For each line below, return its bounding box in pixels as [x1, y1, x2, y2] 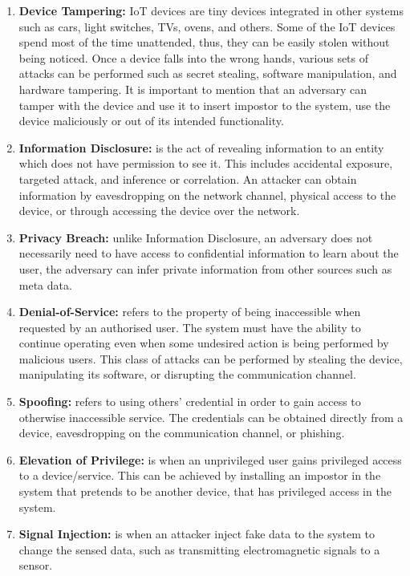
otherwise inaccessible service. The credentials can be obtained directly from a [18, 408, 404, 425]
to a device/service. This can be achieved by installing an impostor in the [18, 467, 381, 484]
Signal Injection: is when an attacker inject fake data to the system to [18, 525, 375, 542]
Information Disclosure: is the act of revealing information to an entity [18, 139, 384, 156]
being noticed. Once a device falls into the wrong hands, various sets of [18, 49, 369, 66]
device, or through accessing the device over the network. [18, 202, 300, 219]
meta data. [18, 276, 72, 293]
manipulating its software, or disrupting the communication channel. [18, 366, 356, 383]
